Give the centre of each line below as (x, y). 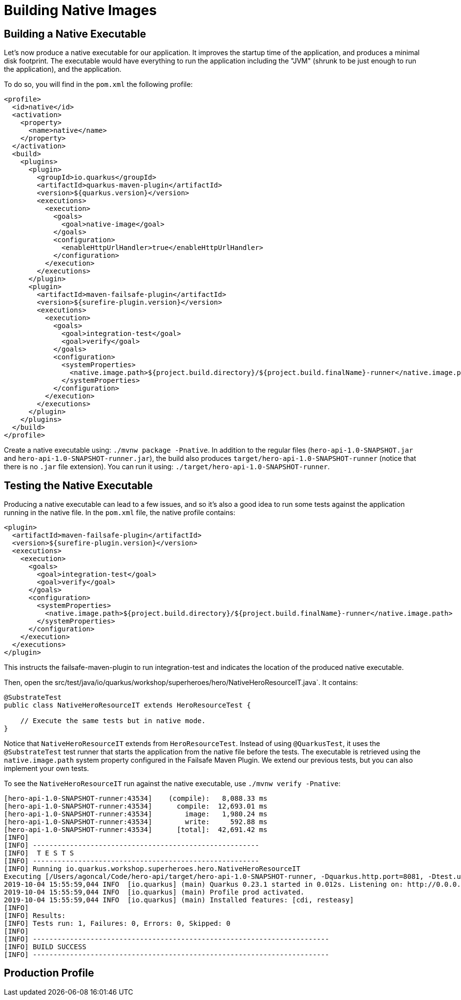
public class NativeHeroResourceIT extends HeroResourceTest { (127, 705)
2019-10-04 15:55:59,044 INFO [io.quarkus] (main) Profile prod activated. (154, 892)
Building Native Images (80, 10)
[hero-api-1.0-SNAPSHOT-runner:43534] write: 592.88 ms (136, 822)
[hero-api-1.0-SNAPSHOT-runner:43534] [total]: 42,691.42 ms (136, 830)
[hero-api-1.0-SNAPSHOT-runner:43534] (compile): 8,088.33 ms (136, 799)
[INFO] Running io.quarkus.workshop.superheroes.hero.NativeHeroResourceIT (152, 869)
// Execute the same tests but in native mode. (113, 721)
